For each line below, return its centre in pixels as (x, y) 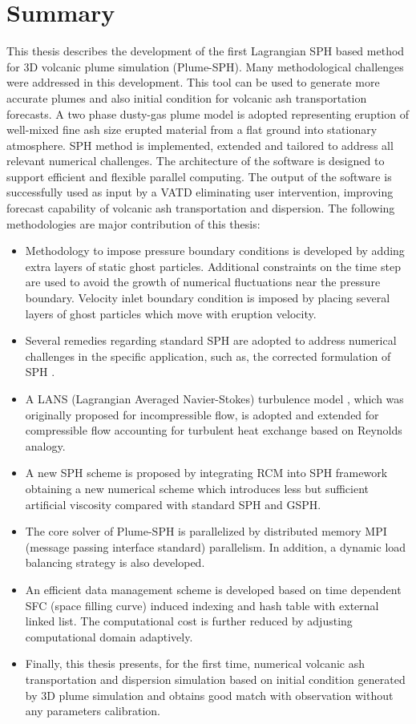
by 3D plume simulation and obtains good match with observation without (209, 695)
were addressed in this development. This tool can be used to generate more (193, 82)
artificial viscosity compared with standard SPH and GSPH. (173, 504)
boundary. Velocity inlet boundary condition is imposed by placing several (208, 298)
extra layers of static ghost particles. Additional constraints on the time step (213, 266)
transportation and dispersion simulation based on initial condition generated (215, 679)
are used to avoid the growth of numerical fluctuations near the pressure (203, 282)
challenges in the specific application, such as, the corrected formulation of (208, 356)
